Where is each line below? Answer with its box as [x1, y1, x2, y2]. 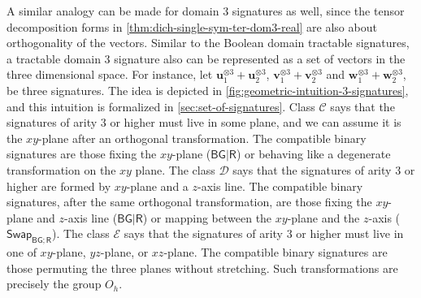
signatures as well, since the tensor [232, 2, 405, 19]
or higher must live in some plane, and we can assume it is [110, 114, 401, 131]
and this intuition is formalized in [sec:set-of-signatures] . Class [7, 97, 315, 114]
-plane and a [126, 177, 189, 194]
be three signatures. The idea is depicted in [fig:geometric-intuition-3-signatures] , [7, 81, 409, 98]
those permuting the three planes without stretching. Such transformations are [7, 259, 398, 276]
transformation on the [7, 161, 116, 178]
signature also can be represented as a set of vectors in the [114, 50, 406, 67]
